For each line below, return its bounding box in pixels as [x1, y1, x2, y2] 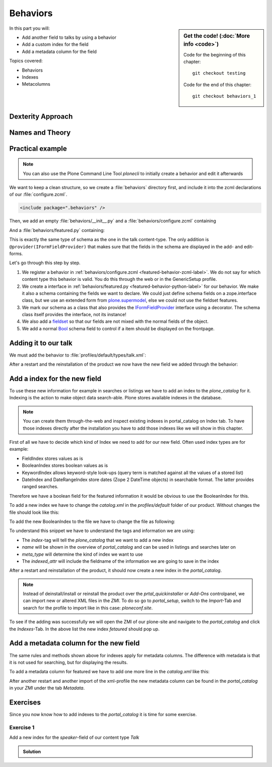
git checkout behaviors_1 [192, 93, 256, 99]
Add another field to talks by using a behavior [22, 34, 117, 40]
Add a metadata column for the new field [9, 639, 140, 647]
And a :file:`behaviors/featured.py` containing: [9, 227, 105, 233]
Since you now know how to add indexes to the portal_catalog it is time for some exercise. [9, 712, 197, 717]
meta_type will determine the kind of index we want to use [22, 551, 143, 557]
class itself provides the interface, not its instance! [22, 312, 126, 318]
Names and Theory [9, 128, 71, 137]
